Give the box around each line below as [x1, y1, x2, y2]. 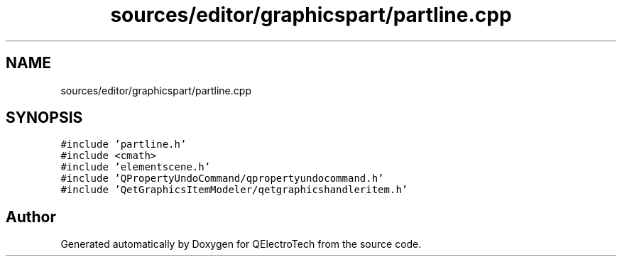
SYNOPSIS [6, 109, 83, 127]
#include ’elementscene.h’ [60, 161, 211, 173]
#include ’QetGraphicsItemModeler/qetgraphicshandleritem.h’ [60, 184, 408, 196]
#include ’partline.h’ [60, 138, 187, 151]
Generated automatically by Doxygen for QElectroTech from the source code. [60, 238, 422, 251]
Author [6, 207, 56, 226]
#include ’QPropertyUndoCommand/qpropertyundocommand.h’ [60, 173, 384, 185]
